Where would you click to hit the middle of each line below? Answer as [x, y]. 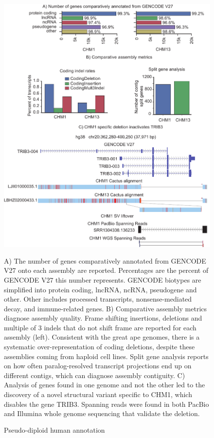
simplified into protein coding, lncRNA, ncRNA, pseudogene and [100, 289]
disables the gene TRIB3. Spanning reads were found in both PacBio [107, 404]
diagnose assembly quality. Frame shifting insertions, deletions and [103, 318]
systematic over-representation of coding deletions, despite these [99, 347]
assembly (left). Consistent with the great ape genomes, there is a [102, 337]
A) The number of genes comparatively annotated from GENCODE [105, 260]
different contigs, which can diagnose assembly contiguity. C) [95, 375]
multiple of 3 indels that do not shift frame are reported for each [100, 327]
